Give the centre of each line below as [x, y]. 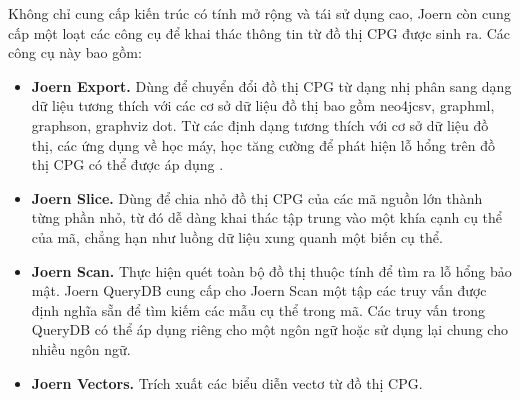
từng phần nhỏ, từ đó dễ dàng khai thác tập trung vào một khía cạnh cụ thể [267, 217]
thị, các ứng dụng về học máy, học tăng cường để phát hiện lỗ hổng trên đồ [263, 144]
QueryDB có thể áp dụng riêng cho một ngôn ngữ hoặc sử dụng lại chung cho [269, 329]
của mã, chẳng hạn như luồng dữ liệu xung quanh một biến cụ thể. [237, 236]
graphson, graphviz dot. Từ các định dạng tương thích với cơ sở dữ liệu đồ [260, 124]
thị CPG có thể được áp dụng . [127, 164]
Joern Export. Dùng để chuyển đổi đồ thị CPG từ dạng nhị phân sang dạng [271, 85]
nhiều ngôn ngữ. [81, 348]
